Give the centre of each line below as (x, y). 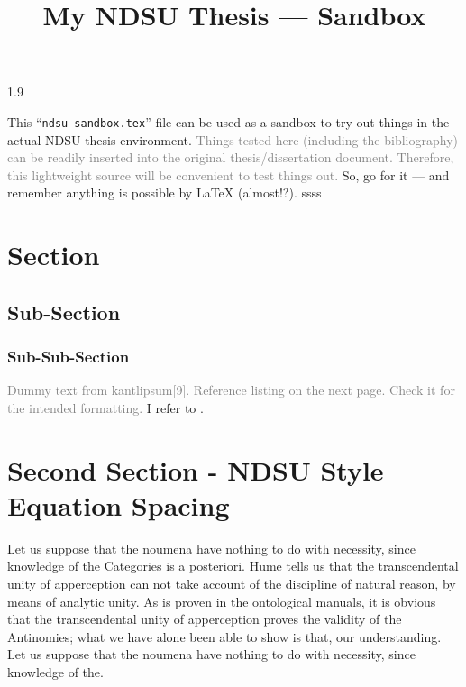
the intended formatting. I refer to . (105, 407)
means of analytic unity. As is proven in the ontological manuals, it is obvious (222, 601)
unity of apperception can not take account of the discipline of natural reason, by (232, 584)
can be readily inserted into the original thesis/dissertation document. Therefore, (231, 157)
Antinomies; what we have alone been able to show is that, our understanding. (224, 636)
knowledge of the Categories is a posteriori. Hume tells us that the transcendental (233, 566)
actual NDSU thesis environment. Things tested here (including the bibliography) (233, 139)
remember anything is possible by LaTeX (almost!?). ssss (164, 192)
